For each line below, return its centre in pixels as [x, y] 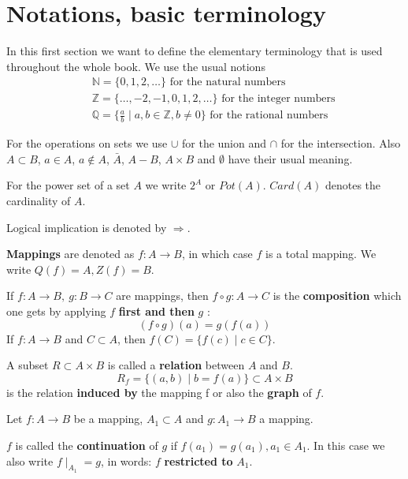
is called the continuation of [87, 445]
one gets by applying [56, 311]
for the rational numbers [269, 116]
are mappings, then [162, 296]
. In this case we [346, 445]
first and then [156, 311]
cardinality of [39, 201]
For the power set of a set [68, 185]
